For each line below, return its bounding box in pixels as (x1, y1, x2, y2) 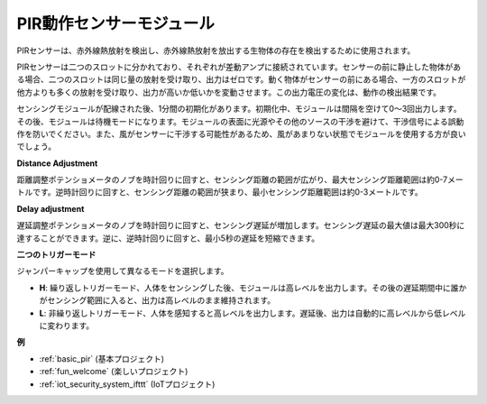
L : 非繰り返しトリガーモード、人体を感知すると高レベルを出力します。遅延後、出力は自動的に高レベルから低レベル (39, 308, 466, 318)
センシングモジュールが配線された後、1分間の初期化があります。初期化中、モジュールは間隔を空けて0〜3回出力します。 (16, 104, 462, 115)
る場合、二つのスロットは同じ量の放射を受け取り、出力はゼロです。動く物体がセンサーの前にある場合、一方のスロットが (16, 74, 466, 85)
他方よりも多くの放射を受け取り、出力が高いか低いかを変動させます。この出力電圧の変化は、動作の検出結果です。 (16, 87, 442, 97)
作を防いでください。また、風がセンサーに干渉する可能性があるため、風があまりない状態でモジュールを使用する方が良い (16, 128, 466, 139)
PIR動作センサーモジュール (16, 14, 216, 33)
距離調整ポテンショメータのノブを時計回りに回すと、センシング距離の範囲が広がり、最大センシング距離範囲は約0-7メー (16, 174, 464, 185)
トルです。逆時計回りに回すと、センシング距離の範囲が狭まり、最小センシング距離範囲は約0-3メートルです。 (16, 187, 423, 197)
